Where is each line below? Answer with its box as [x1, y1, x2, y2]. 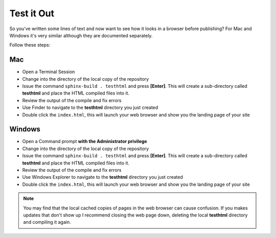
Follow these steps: [9, 42, 51, 48]
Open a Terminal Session [22, 69, 75, 75]
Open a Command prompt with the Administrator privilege [22, 138, 148, 145]
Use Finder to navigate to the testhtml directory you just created [22, 105, 158, 111]
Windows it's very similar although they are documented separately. [9, 32, 153, 38]
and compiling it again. [23, 219, 71, 225]
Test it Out [9, 8, 55, 19]
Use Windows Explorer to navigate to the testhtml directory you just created [22, 174, 183, 180]
